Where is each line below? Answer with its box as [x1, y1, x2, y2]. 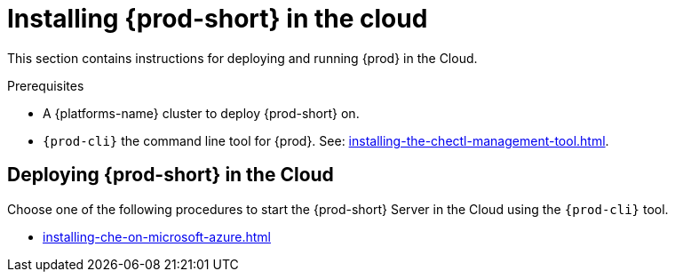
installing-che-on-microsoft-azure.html [43, 228, 271, 244]
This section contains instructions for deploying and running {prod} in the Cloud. [7, 50, 478, 66]
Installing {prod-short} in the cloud [7, 4, 428, 34]
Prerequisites [7, 77, 84, 93]
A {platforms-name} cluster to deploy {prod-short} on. [43, 105, 360, 121]
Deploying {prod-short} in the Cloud [7, 163, 334, 187]
